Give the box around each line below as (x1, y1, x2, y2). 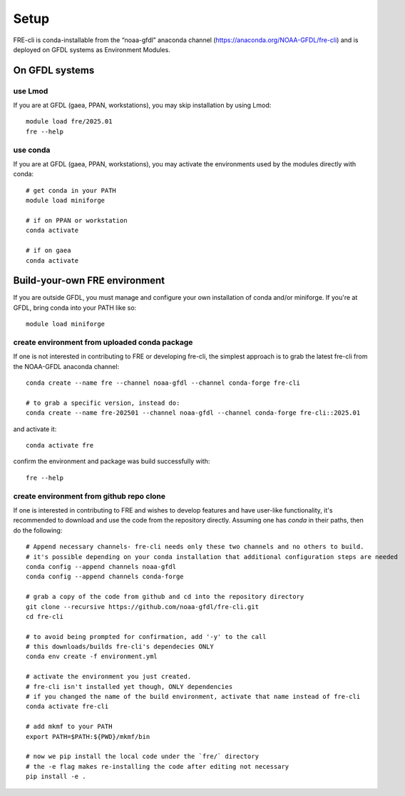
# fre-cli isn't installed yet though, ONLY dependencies (26, 682, 233, 690)
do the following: (13, 525, 63, 535)
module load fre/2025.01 (26, 118, 113, 126)
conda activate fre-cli (26, 702, 109, 710)
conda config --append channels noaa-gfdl (26, 563, 177, 570)
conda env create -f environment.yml (26, 653, 158, 660)
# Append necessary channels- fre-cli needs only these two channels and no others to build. (26, 543, 364, 551)
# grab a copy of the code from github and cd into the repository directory (26, 593, 304, 601)
